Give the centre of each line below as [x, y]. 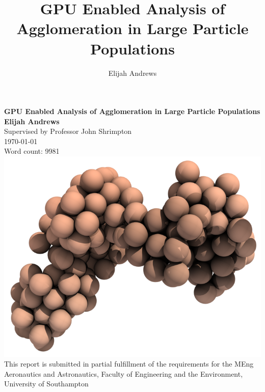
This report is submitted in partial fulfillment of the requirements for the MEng [129, 364]
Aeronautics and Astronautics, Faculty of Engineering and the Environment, [124, 373]
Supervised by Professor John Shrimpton [68, 131]
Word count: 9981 [32, 151]
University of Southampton [46, 384]
